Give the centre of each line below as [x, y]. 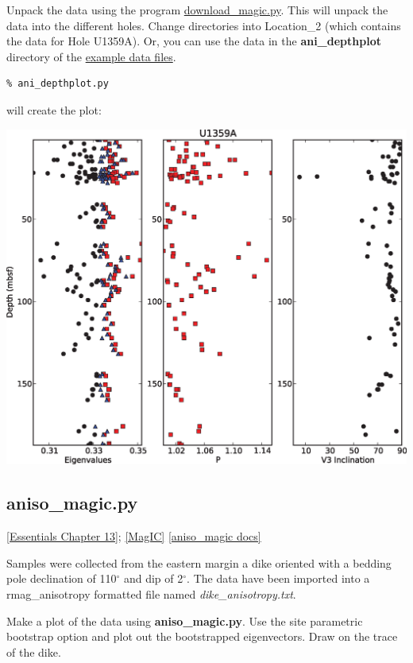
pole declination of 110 [62, 578]
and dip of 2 [153, 578]
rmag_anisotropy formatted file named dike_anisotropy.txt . [151, 593]
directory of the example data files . [91, 56]
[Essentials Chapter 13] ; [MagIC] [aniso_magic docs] [134, 536]
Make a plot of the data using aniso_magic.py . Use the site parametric [185, 620]
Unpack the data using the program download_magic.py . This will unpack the [197, 10]
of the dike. [34, 651]
